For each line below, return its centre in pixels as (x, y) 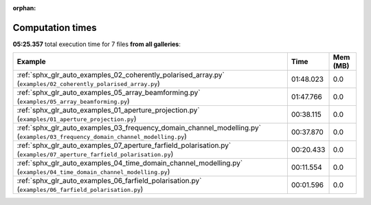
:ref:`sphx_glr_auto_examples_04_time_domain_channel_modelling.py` (130, 163)
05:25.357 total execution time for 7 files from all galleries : (97, 44)
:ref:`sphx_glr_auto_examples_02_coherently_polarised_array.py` (121, 75)
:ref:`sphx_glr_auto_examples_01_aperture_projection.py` (108, 110)
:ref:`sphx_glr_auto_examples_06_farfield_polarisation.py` (109, 181)
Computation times (55, 28)
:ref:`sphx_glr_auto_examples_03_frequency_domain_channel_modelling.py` (139, 128)
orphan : (24, 8)
